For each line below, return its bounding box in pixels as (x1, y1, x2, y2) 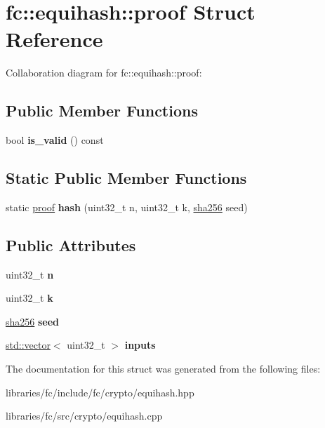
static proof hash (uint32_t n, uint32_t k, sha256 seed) (6, 199, 248, 214)
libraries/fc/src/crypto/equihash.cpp (6, 408, 163, 423)
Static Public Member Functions (6, 167, 247, 189)
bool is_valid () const (6, 133, 104, 147)
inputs (124, 337, 156, 352)
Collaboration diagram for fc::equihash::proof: (6, 65, 202, 80)
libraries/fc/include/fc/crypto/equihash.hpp (6, 384, 194, 399)
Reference (6, 25, 103, 53)
